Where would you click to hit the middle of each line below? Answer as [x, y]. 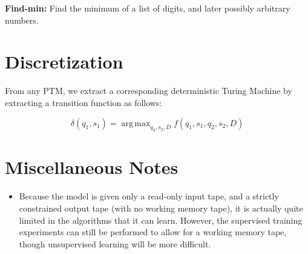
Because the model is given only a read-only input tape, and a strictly [149, 196]
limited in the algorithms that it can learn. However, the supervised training [161, 220]
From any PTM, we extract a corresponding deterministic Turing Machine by [149, 91]
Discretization [64, 62]
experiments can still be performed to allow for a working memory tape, [153, 232]
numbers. [22, 20]
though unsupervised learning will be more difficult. [115, 243]
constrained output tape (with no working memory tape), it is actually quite [161, 208]
